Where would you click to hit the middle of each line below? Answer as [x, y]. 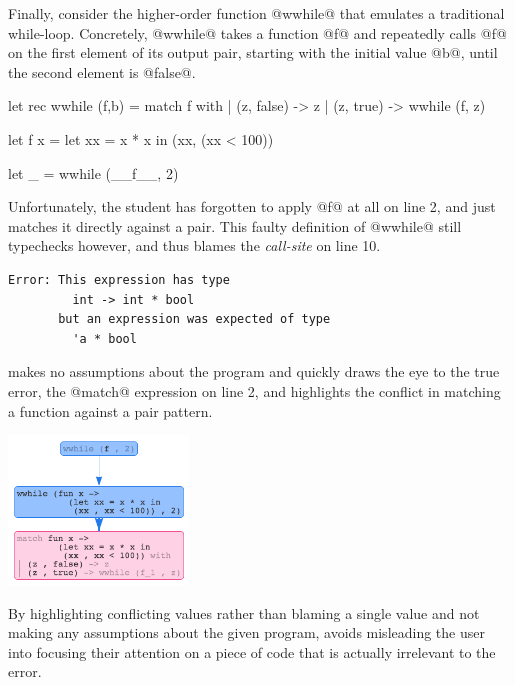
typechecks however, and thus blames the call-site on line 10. [194, 245]
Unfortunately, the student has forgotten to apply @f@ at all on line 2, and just [252, 206]
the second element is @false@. [102, 71]
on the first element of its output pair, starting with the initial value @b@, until [253, 52]
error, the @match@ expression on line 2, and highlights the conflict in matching [254, 390]
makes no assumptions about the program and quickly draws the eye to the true [254, 371]
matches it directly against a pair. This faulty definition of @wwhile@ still [235, 225]
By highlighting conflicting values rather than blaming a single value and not [244, 612]
